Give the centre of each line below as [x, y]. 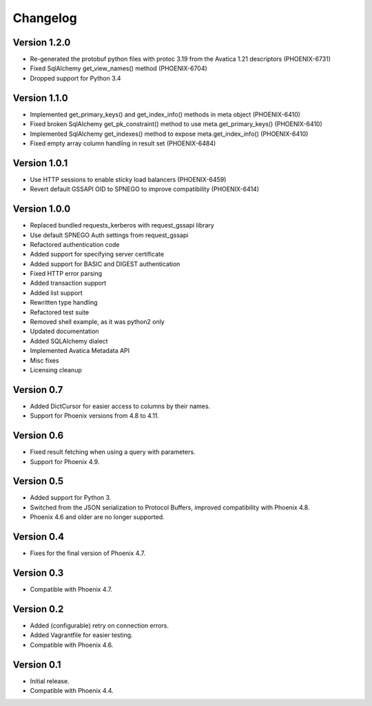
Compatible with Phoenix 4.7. [71, 589]
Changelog [45, 18]
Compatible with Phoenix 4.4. [72, 691]
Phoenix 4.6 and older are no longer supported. [97, 517]
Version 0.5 [38, 482]
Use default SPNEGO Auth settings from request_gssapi [109, 235]
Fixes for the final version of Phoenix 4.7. [88, 553]
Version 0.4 [39, 537]
